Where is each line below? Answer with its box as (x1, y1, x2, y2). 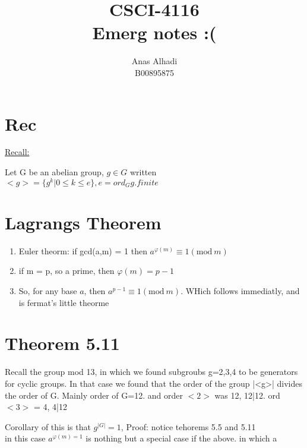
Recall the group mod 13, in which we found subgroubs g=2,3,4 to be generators (5, 365, 298, 378)
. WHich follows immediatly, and (181, 285, 300, 297)
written (129, 166, 157, 178)
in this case (5, 432, 46, 444)
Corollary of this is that (5, 420, 91, 433)
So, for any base (18, 285, 77, 297)
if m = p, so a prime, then (18, 264, 115, 277)
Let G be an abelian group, (5, 166, 104, 178)
